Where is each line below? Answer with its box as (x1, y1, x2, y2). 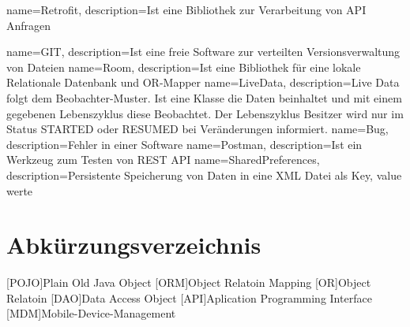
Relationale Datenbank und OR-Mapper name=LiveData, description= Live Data (6, 74, 400, 91)
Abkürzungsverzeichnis (6, 229, 261, 261)
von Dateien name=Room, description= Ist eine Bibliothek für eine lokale (6, 58, 361, 75)
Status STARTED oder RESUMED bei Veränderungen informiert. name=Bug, (6, 121, 389, 137)
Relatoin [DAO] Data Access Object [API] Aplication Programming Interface (6, 289, 372, 306)
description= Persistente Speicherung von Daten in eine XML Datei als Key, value (6, 166, 402, 183)
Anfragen (6, 17, 51, 33)
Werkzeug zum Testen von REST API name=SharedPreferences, (6, 151, 320, 168)
